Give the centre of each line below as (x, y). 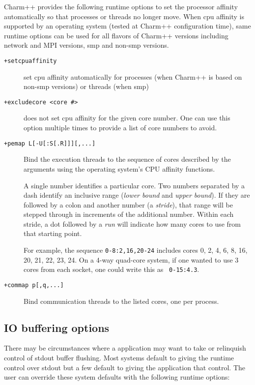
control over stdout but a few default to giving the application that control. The (125, 367)
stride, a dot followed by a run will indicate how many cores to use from (132, 223)
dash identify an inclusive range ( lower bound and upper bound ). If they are (137, 195)
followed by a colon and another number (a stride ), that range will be (128, 204)
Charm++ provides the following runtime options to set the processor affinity (121, 6)
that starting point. (53, 233)
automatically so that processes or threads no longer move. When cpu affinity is (124, 16)
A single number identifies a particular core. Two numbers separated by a (134, 185)
